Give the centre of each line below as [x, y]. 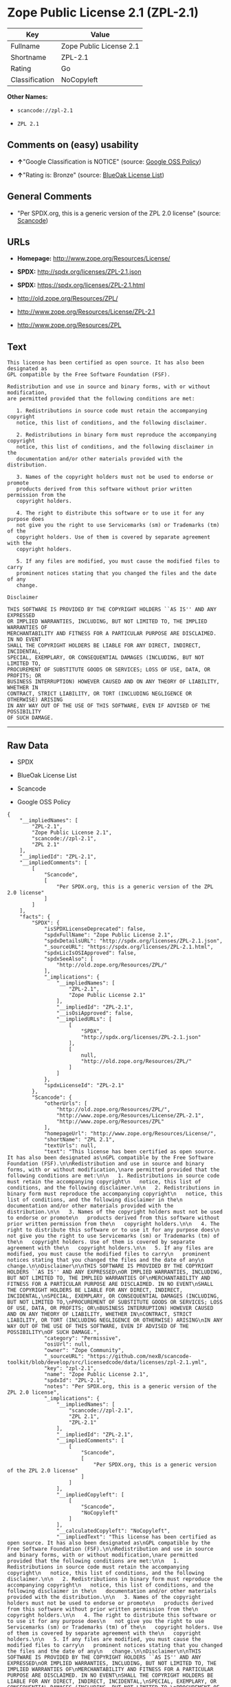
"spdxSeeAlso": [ [69, 959]
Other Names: [27, 96]
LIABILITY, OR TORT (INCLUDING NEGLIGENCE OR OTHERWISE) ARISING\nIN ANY [115, 1320]
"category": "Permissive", [82, 1338]
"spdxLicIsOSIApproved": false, [90, 953]
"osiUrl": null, [67, 1344]
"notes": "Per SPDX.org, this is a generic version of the [130, 1386]
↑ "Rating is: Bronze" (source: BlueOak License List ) [91, 175]
